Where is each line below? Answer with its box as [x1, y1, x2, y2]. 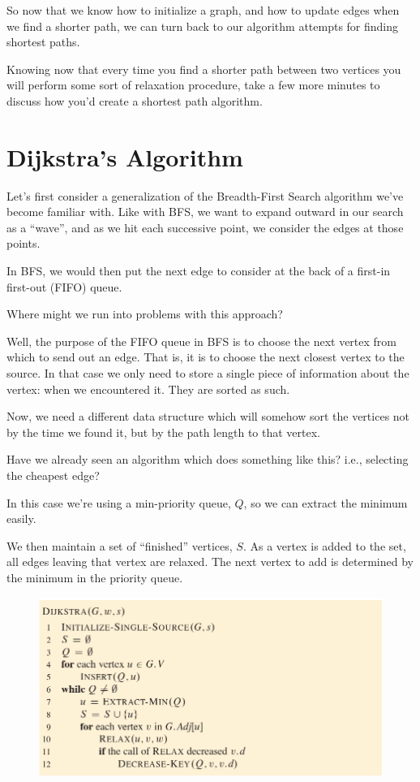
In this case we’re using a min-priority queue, [6, 494, 231, 511]
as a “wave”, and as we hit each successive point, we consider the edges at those [6, 218, 404, 235]
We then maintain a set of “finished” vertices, [6, 537, 233, 554]
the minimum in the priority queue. [6, 568, 183, 585]
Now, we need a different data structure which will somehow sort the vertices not [6, 408, 410, 425]
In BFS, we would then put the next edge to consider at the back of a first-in [6, 262, 391, 279]
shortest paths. [6, 33, 80, 50]
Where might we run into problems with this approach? [6, 305, 283, 322]
